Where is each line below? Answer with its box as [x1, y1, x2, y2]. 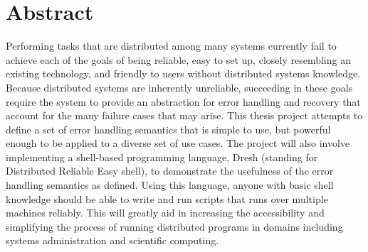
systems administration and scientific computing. [6, 233, 219, 248]
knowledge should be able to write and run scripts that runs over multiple [6, 191, 328, 206]
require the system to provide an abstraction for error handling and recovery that [6, 94, 361, 109]
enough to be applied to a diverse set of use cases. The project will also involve [6, 136, 350, 150]
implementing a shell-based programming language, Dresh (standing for [6, 149, 318, 164]
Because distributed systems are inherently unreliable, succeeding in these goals [6, 80, 353, 94]
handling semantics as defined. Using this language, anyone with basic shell [6, 177, 334, 192]
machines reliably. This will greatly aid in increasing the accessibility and [6, 205, 325, 220]
